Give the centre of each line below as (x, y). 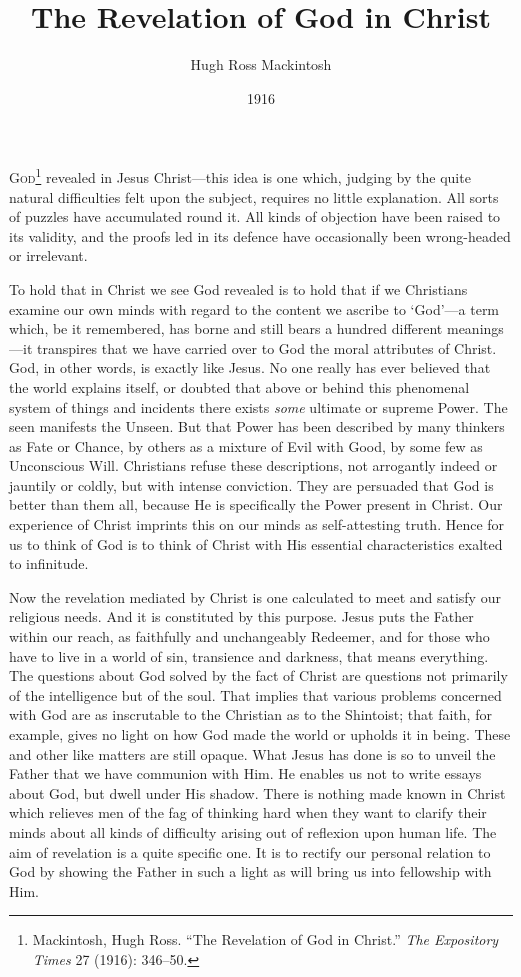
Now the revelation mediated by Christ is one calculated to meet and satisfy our (255, 596)
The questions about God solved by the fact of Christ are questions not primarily (258, 675)
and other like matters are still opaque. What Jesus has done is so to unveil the (252, 753)
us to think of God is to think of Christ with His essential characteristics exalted (256, 543)
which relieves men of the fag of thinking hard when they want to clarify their (248, 812)
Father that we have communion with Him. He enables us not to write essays (245, 773)
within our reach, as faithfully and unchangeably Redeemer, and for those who (249, 636)
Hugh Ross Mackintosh (261, 64)
